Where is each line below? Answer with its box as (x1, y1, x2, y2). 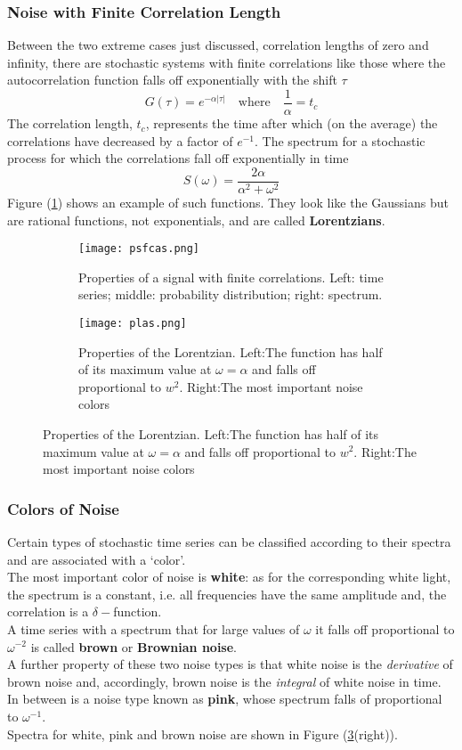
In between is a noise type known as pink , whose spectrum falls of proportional (7, 689, 442, 708)
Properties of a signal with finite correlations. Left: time (78, 267, 384, 286)
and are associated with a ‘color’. (7, 550, 186, 568)
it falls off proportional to (315, 619, 455, 638)
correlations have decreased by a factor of (7, 131, 233, 150)
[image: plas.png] (78, 316, 187, 330)
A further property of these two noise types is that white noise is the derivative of (7, 655, 453, 673)
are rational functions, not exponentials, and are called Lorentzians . (7, 210, 385, 229)
